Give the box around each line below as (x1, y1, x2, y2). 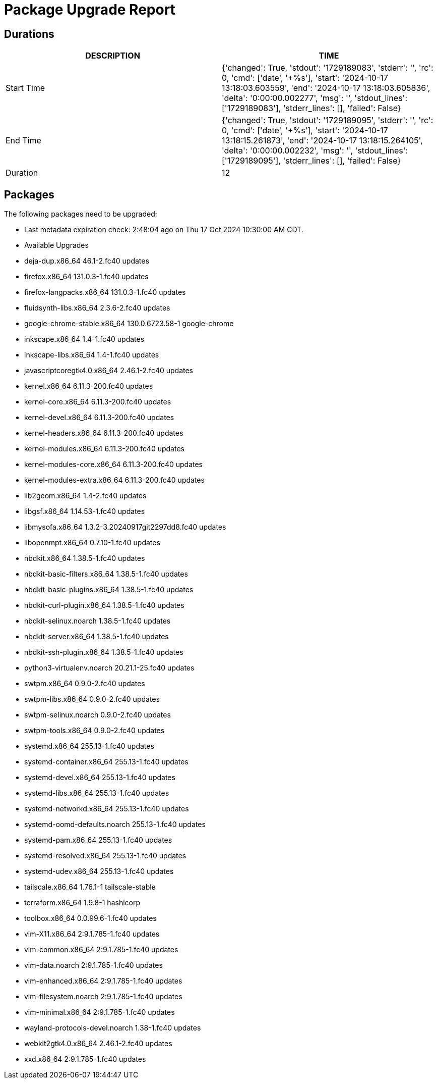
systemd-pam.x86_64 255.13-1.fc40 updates (24, 836, 172, 845)
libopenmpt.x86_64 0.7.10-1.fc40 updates (24, 538, 160, 547)
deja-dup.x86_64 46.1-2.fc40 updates (24, 256, 149, 266)
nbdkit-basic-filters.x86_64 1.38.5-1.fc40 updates (24, 570, 188, 579)
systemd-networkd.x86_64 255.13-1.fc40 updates (24, 804, 189, 813)
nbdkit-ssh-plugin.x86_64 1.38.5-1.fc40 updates (24, 648, 183, 657)
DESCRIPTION (85, 50, 140, 61)
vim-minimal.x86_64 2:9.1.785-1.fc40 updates (24, 1008, 175, 1017)
